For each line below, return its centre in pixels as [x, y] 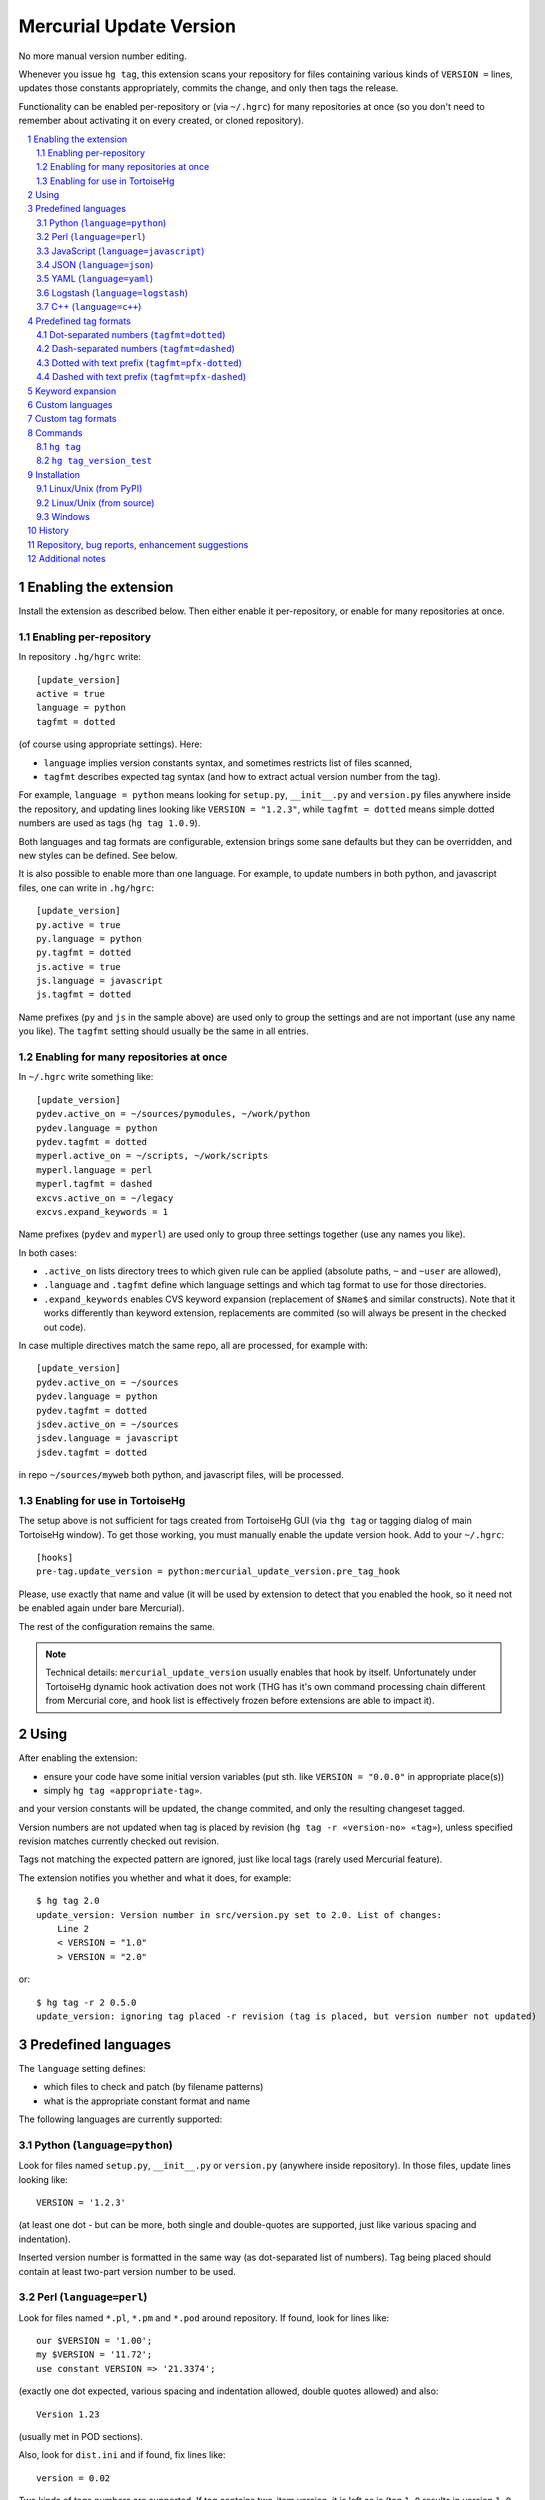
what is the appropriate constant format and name [146, 2101]
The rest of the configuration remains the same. [116, 1626]
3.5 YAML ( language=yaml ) [95, 279]
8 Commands [55, 432]
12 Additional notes [66, 559]
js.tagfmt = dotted [84, 994]
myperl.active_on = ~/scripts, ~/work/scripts [152, 1156]
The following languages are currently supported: [120, 2119]
